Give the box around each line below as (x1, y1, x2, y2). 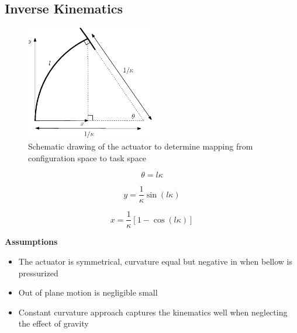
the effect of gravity (18, 317, 89, 329)
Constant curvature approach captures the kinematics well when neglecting (18, 306, 288, 318)
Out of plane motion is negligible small (18, 286, 158, 299)
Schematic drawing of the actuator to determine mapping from (28, 140, 253, 152)
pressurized (18, 266, 58, 279)
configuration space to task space (28, 151, 147, 164)
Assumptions (5, 235, 58, 248)
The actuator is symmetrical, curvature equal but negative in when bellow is (18, 255, 292, 267)
